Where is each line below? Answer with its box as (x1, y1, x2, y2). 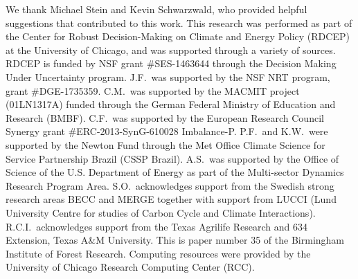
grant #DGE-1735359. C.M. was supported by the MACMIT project (6, 83, 300, 98)
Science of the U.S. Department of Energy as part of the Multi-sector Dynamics (6, 165, 344, 179)
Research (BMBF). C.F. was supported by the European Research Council (6, 110, 324, 125)
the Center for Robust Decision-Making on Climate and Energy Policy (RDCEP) (6, 29, 350, 44)
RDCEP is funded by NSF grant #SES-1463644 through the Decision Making (6, 56, 337, 71)
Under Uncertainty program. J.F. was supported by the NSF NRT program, (6, 69, 330, 84)
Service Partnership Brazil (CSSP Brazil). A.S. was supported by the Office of (6, 151, 339, 165)
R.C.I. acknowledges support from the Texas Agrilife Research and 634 (6, 219, 308, 233)
